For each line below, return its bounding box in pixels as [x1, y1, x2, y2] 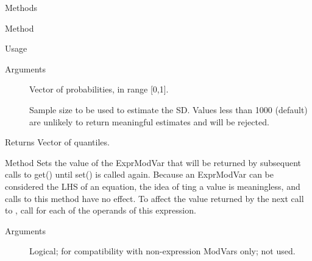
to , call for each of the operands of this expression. [5, 204, 196, 217]
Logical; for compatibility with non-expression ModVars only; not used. [29, 245, 296, 257]
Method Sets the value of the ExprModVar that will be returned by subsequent [5, 156, 301, 169]
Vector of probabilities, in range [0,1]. [29, 83, 169, 96]
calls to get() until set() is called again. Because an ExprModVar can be [5, 168, 274, 181]
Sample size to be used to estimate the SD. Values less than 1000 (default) [29, 103, 308, 116]
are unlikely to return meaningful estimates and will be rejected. [29, 115, 269, 128]
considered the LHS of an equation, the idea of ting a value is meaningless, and [5, 179, 300, 192]
